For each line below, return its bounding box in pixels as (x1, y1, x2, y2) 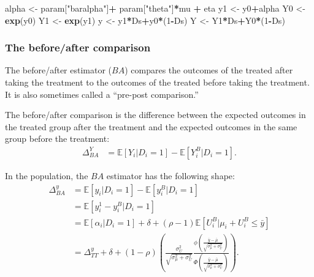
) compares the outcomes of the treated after (124, 64, 293, 76)
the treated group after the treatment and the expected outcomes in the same (5, 120, 297, 133)
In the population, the (5, 169, 88, 182)
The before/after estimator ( (5, 64, 112, 76)
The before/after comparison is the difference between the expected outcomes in (5, 108, 306, 121)
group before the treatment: (5, 132, 110, 145)
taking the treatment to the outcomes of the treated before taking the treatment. (5, 76, 310, 88)
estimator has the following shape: (106, 169, 235, 182)
